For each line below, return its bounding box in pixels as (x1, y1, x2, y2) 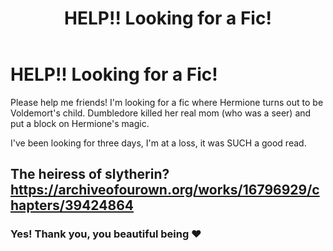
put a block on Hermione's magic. (10, 117, 150, 129)
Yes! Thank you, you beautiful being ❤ (10, 227, 202, 241)
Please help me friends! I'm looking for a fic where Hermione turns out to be (10, 96, 324, 108)
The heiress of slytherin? (10, 166, 170, 183)
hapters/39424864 (10, 197, 134, 214)
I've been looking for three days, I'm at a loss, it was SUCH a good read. (10, 137, 307, 149)
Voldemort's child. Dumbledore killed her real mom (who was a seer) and (10, 107, 312, 119)
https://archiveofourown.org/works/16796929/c (10, 182, 320, 199)
